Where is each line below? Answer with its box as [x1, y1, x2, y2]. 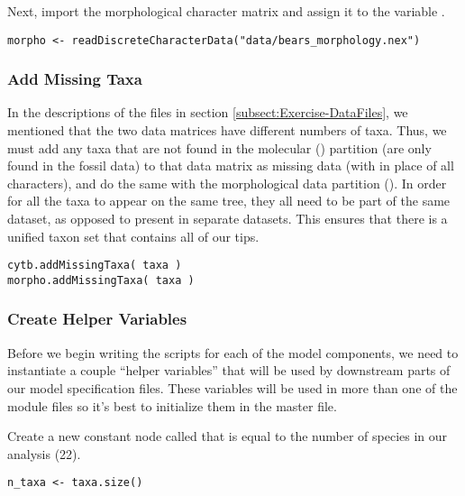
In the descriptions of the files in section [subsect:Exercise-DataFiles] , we [7, 103, 408, 122]
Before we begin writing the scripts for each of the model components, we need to [7, 343, 459, 362]
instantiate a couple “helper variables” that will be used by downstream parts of [7, 361, 451, 380]
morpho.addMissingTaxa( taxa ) [7, 273, 195, 287]
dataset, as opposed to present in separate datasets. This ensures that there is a [7, 209, 448, 228]
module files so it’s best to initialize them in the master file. [7, 396, 337, 415]
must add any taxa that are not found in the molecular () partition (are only [7, 138, 432, 157]
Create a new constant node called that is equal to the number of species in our [7, 427, 448, 445]
